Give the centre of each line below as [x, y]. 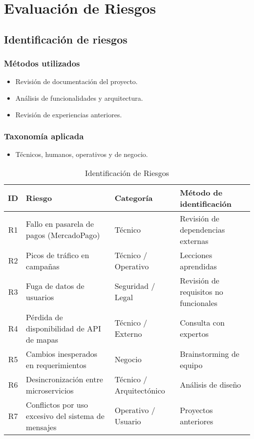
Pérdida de [44, 317]
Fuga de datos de [55, 286]
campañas [43, 266]
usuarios [40, 297]
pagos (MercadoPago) [63, 235]
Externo [128, 334]
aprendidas [198, 266]
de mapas [42, 339]
